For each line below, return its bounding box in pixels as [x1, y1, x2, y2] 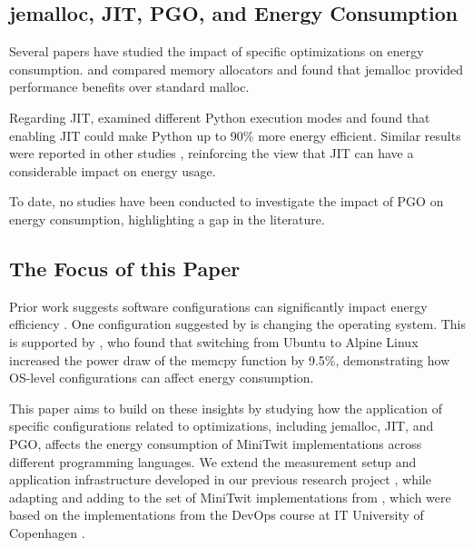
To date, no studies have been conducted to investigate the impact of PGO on [9, 192, 444, 211]
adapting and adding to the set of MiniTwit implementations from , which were [9, 487, 451, 506]
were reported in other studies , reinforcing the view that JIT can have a [9, 144, 414, 163]
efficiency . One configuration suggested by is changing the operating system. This [9, 314, 466, 334]
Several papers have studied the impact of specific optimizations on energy [9, 42, 424, 61]
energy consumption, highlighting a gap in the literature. [9, 209, 325, 228]
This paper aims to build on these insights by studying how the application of [9, 398, 442, 417]
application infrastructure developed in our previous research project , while [9, 470, 431, 489]
